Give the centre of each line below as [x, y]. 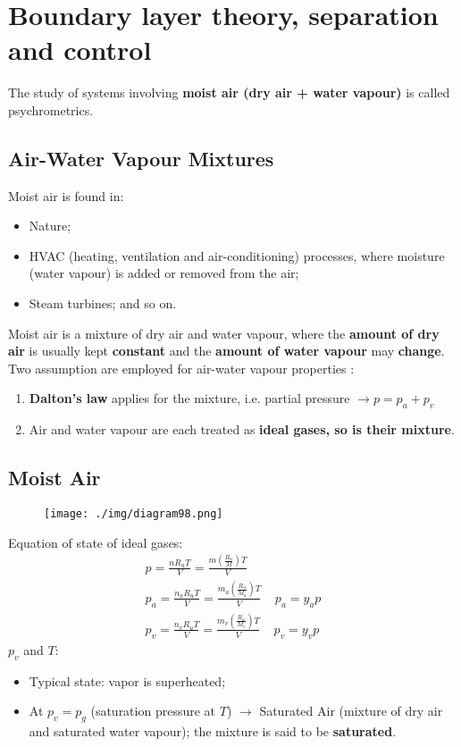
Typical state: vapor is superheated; [127, 680]
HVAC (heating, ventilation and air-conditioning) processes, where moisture [237, 255]
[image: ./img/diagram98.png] [134, 514]
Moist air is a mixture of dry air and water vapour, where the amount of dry [224, 333]
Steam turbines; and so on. [103, 303]
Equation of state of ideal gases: [96, 542]
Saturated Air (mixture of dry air [351, 711]
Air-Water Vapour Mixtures [141, 158]
